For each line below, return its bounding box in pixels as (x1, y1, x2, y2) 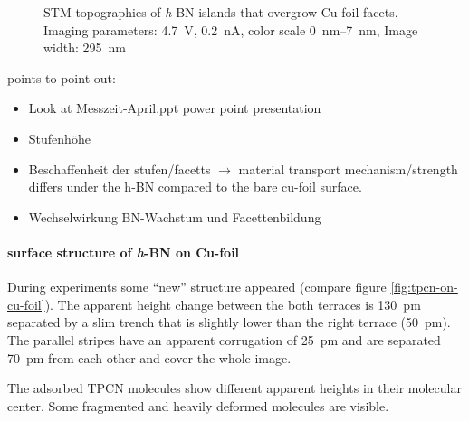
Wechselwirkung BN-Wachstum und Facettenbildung (28, 207, 321, 226)
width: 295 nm (43, 38, 127, 57)
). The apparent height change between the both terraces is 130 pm (44, 295, 421, 313)
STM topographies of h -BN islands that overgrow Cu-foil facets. (43, 3, 398, 21)
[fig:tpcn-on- (390, 277, 458, 296)
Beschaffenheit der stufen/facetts (28, 159, 211, 178)
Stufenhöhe (28, 128, 91, 147)
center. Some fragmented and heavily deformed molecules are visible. (7, 396, 389, 415)
